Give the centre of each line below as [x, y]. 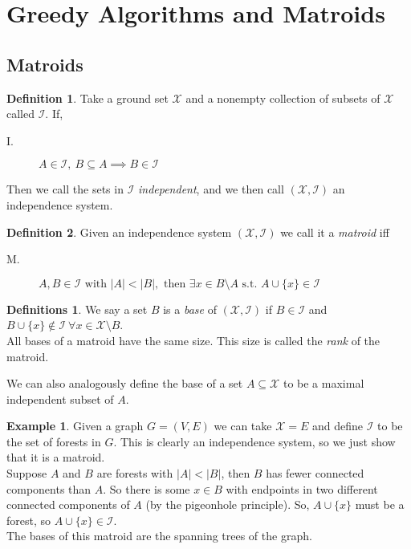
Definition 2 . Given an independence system [119, 232]
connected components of [68, 504]
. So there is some [146, 488]
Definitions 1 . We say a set [77, 309]
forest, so [29, 520]
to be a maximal [324, 383]
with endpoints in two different [302, 488]
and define [338, 426]
